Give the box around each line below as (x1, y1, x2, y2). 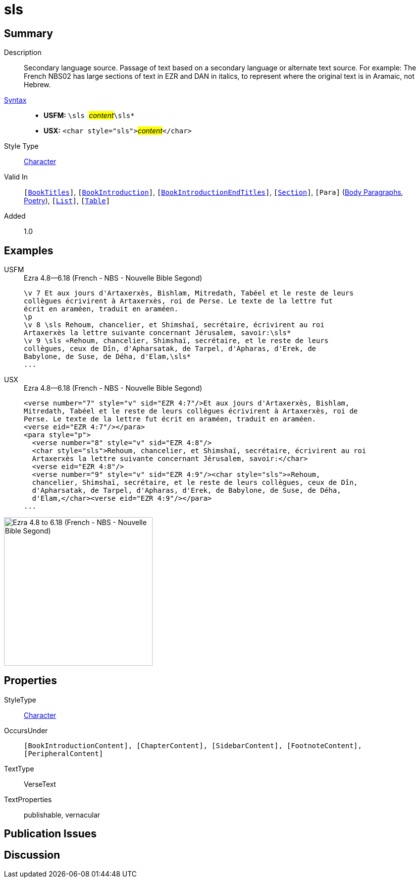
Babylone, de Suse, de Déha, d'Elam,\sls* (24, 353, 191, 361)
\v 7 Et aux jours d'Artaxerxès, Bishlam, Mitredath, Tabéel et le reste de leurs (24, 289, 354, 297)
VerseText (24, 779, 56, 788)
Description (4, 48, 42, 57)
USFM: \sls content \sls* (44, 111, 135, 120)
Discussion (4, 848, 60, 861)
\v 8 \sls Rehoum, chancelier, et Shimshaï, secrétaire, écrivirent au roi (24, 321, 324, 329)
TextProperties (4, 795, 52, 804)
